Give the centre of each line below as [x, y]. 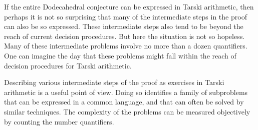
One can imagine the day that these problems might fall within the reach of [120, 55]
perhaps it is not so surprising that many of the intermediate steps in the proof [125, 16]
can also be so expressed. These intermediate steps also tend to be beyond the [124, 26]
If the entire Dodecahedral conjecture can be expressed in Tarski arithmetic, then [129, 6]
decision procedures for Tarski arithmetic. [68, 65]
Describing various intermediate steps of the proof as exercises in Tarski [114, 82]
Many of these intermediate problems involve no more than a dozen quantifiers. [126, 46]
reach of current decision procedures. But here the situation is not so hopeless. [124, 36]
